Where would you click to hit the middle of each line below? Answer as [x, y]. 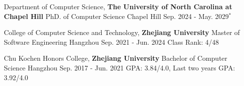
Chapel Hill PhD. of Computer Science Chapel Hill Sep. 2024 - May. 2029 [116, 16]
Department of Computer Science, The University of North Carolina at [118, 6]
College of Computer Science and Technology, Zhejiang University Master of [122, 32]
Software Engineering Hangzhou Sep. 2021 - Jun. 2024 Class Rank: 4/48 [112, 42]
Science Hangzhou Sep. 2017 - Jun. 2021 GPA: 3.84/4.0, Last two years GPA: [120, 67]
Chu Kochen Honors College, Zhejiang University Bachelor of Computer [116, 58]
